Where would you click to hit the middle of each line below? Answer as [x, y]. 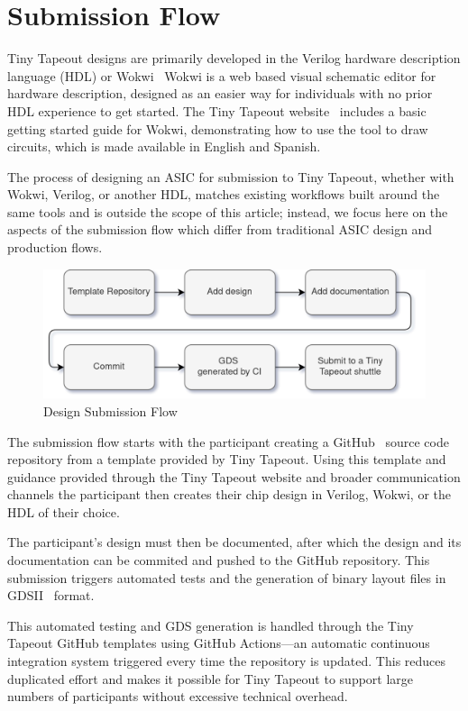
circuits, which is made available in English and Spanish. [164, 146]
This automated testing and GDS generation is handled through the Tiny [211, 625]
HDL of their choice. [64, 511]
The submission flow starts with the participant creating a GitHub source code [228, 441]
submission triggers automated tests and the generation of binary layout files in [227, 577]
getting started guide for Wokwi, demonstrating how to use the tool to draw [218, 128]
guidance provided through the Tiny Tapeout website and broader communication [234, 476]
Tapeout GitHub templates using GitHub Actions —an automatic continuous [219, 643]
